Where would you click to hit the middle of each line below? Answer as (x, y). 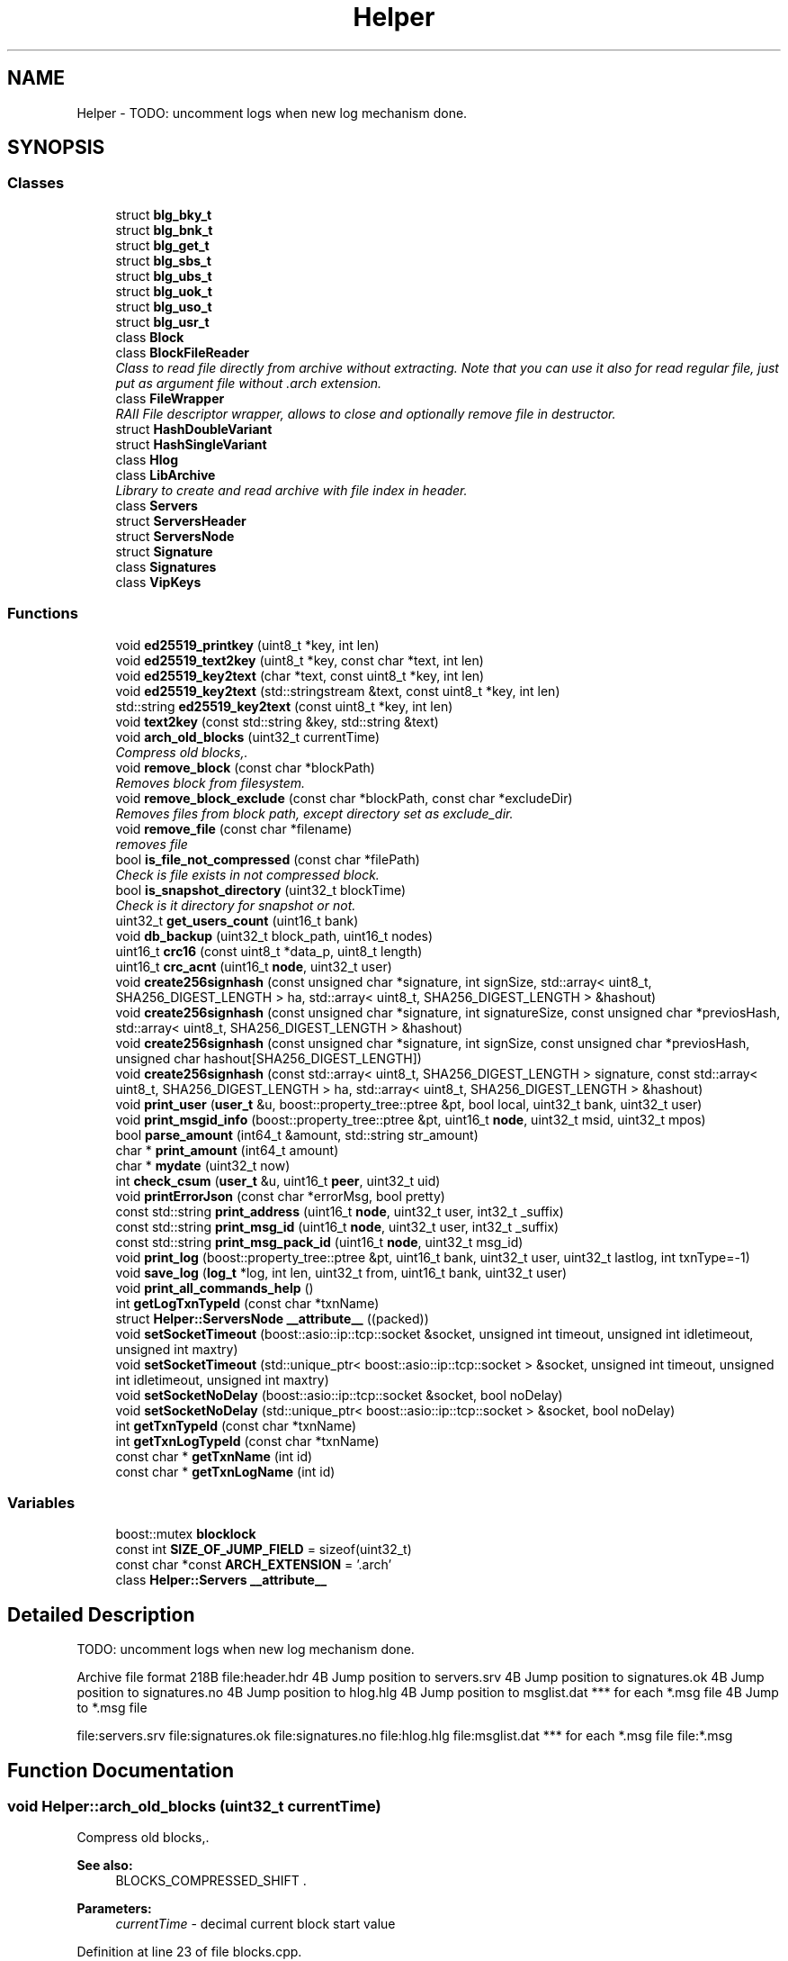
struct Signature (164, 551)
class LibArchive (166, 474)
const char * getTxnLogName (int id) (225, 1471)
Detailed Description (101, 1614)
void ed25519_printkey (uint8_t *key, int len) (247, 645)
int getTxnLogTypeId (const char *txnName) (247, 1441)
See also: (105, 1866)
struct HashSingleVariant (191, 444)
